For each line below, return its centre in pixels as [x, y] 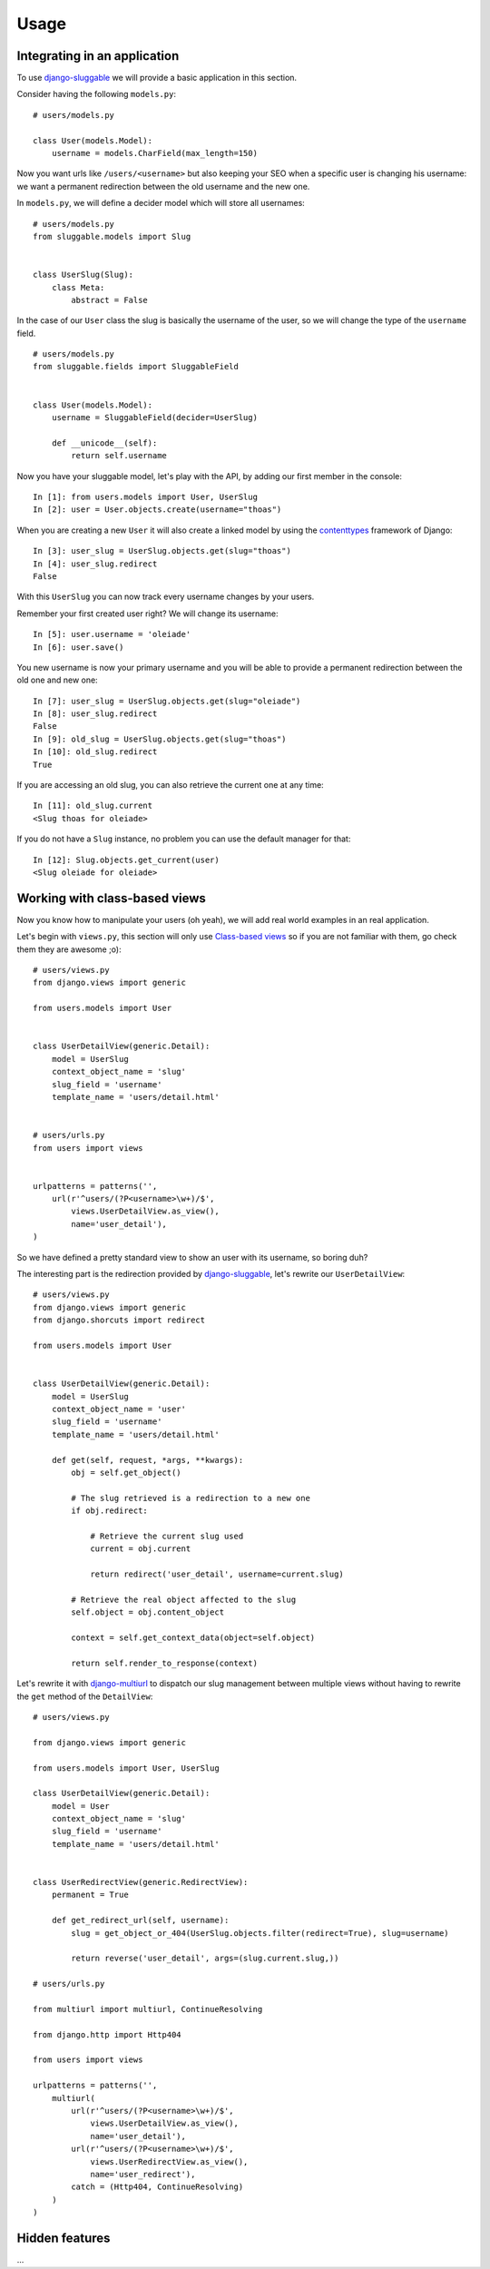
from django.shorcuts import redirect [119, 1320]
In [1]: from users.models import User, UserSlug [146, 497]
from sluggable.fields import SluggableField [136, 367]
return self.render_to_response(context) [165, 1663]
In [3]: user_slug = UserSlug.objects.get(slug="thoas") [162, 551]
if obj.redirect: [110, 1511]
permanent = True [90, 1895]
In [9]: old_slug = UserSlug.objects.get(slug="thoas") [160, 739]
